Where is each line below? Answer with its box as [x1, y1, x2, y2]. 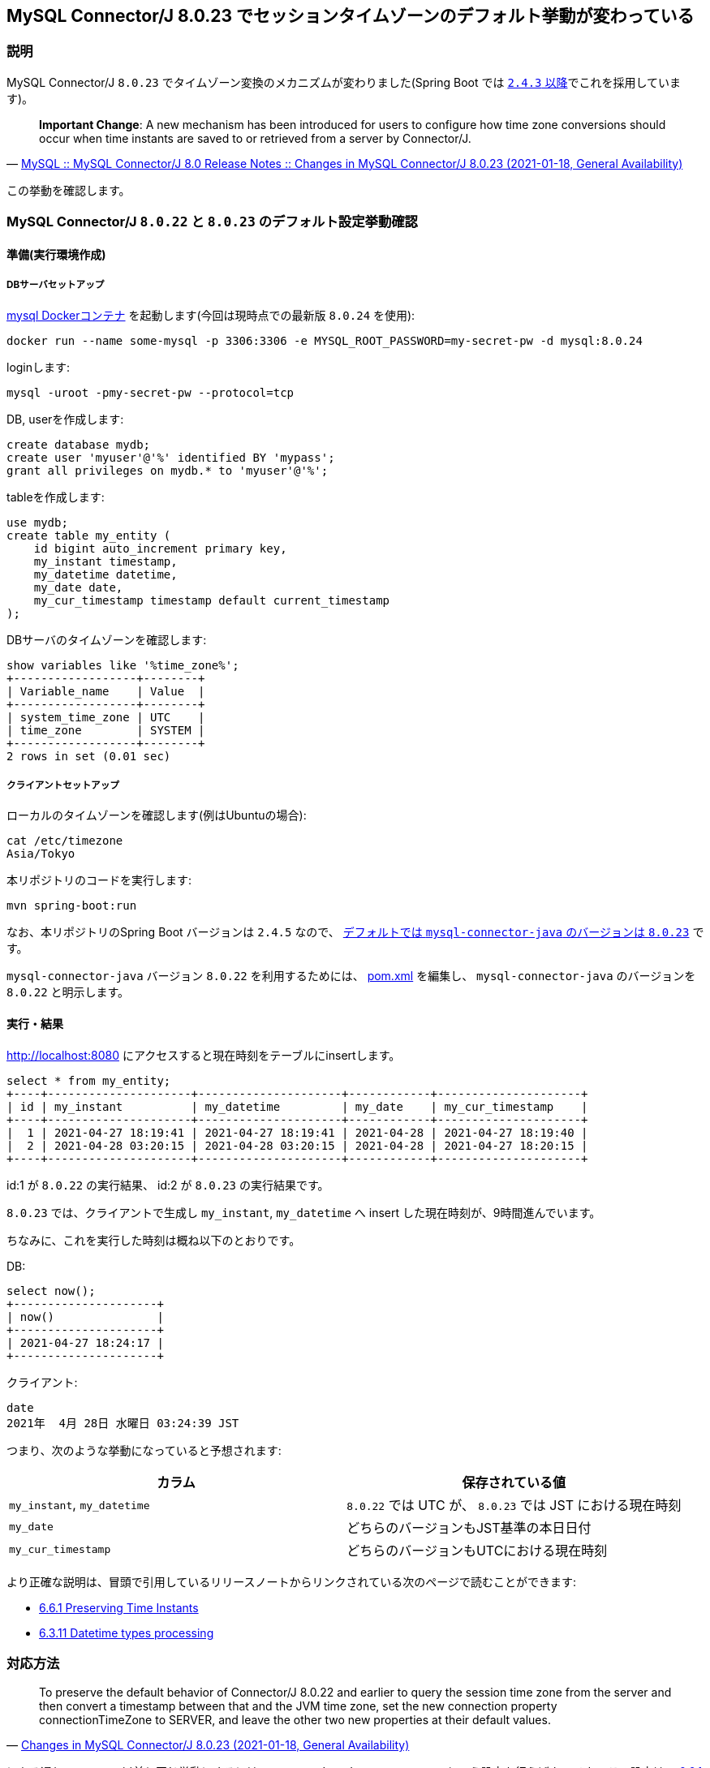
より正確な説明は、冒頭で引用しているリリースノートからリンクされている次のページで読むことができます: [6, 1574, 576, 1589]
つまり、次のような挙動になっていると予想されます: [6, 1443, 282, 1457]
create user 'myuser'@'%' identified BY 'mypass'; [6, 450, 335, 464]
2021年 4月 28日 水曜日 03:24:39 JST [6, 1416, 239, 1430]
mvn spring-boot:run [6, 899, 137, 913]
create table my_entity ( [6, 528, 171, 542]
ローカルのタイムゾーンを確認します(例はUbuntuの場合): [6, 808, 307, 823]
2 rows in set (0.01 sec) [6, 749, 171, 763]
